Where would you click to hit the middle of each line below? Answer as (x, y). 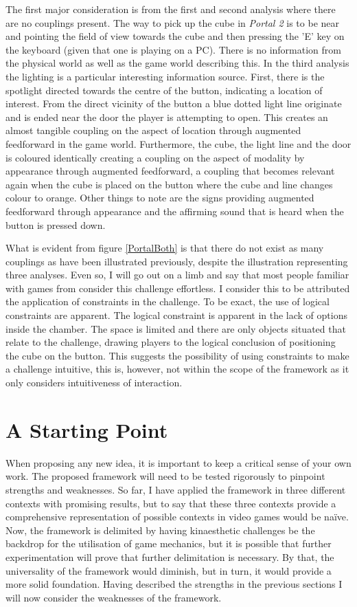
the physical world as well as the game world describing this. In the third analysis (177, 63)
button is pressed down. (56, 224)
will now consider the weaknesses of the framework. (114, 597)
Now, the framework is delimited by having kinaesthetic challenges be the (160, 530)
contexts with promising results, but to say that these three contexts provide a (171, 503)
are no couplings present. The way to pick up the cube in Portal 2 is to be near (172, 22)
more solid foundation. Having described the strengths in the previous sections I (174, 584)
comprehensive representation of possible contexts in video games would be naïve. (177, 517)
